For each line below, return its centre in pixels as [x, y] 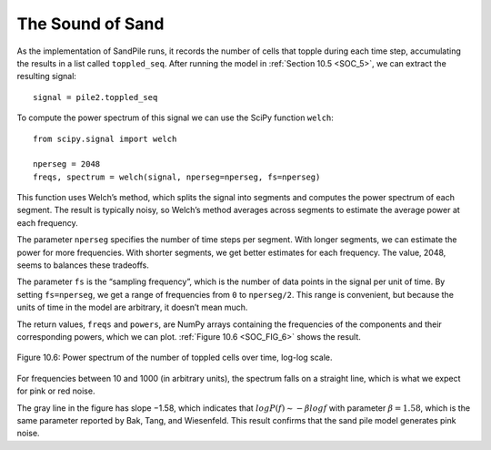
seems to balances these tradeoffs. [83, 265]
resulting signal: [47, 77]
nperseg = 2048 [67, 164]
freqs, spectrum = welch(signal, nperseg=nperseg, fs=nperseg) [177, 177]
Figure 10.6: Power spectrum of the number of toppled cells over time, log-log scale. [175, 358]
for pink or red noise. [56, 391]
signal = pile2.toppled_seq [95, 97]
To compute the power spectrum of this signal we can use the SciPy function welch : [175, 118]
